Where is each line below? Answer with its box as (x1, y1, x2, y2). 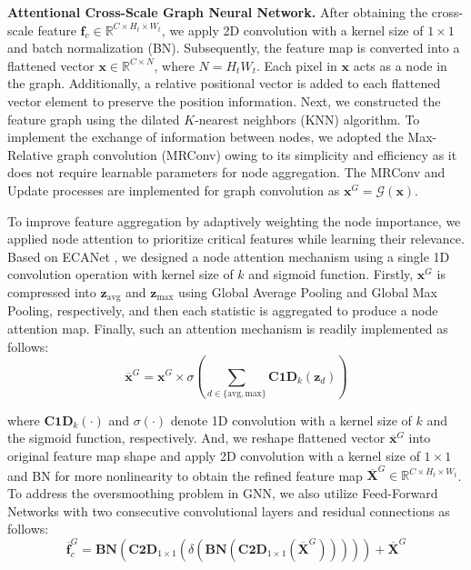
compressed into (7, 282, 96, 301)
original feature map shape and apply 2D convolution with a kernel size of (7, 446, 420, 465)
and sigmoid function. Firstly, (248, 265, 414, 284)
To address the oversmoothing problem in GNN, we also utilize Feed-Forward (7, 483, 438, 502)
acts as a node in (353, 55, 447, 75)
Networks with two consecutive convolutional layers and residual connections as (7, 501, 450, 520)
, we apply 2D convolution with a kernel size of (161, 20, 424, 39)
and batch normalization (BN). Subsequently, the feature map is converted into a (7, 38, 460, 57)
